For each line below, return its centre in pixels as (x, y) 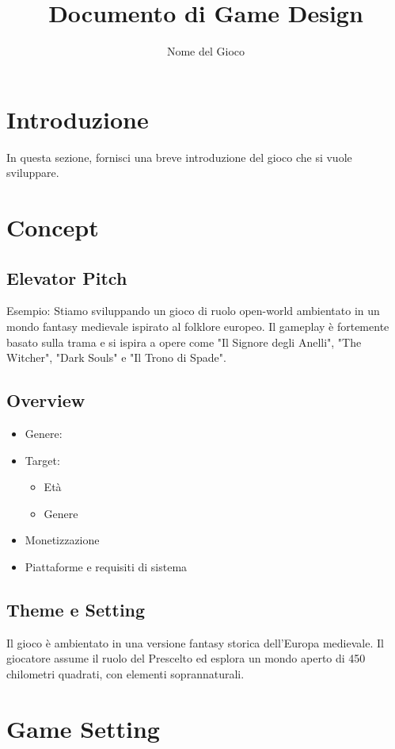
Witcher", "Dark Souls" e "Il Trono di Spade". (116, 357)
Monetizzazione (62, 540)
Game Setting (83, 728)
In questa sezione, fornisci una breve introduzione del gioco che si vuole (179, 157)
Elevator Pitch (67, 277)
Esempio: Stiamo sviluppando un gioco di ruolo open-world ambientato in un (193, 311)
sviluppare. (33, 173)
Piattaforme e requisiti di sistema (106, 566)
